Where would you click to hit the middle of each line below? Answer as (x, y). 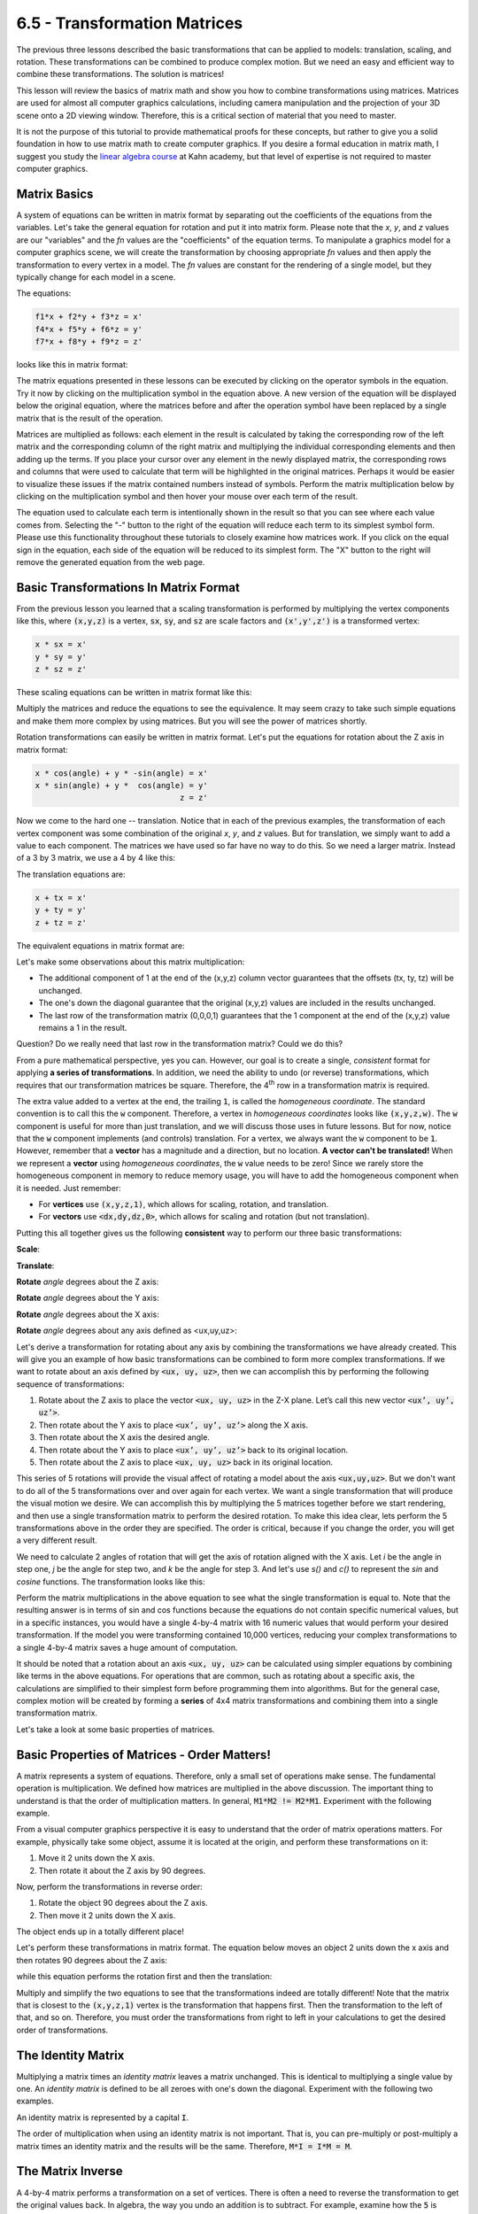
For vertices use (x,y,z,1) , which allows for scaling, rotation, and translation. (184, 1204)
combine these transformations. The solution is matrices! (120, 74)
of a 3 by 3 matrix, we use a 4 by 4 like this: (96, 858)
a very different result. (57, 1540)
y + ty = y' (61, 910)
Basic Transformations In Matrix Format (128, 588)
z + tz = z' (61, 922)
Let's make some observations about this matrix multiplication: (131, 962)
